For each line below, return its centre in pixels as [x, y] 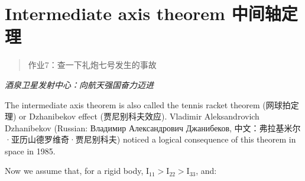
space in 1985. [30, 151]
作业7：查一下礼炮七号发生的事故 [92, 65]
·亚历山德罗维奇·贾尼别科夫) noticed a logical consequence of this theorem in [150, 139]
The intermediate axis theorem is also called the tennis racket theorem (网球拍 [148, 104]
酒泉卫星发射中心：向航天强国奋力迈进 [79, 84]
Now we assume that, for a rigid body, [74, 171]
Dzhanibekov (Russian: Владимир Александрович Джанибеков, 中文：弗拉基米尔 [153, 127]
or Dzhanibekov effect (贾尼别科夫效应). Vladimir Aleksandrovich [139, 116]
